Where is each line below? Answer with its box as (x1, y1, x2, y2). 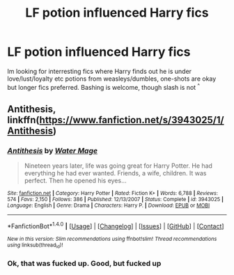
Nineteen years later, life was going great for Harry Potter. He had (24, 162, 212, 170)
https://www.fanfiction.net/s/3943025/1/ (39, 113, 224, 126)
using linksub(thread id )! (7, 242, 63, 250)
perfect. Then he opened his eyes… (24, 176, 127, 185)
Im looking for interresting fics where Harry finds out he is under (7, 67, 192, 75)
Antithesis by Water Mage (7, 146, 98, 155)
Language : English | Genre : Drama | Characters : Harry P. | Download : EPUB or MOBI (7, 202, 210, 210)
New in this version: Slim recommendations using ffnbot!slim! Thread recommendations (7, 235, 217, 242)
